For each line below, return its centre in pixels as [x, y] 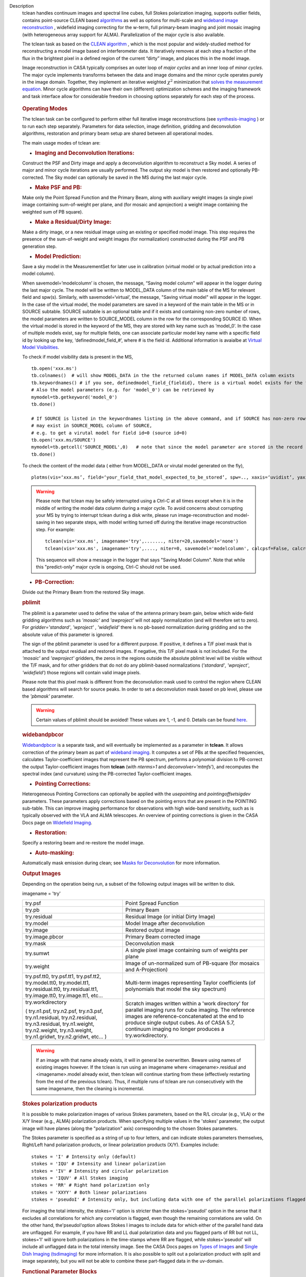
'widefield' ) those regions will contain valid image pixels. [82, 672]
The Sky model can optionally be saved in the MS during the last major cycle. [126, 177]
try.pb [32, 910]
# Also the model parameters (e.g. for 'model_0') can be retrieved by [123, 390]
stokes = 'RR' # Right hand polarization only [91, 1185]
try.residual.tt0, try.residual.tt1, [62, 989]
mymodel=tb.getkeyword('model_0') [74, 397]
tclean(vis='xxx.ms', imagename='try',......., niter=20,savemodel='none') [142, 541]
